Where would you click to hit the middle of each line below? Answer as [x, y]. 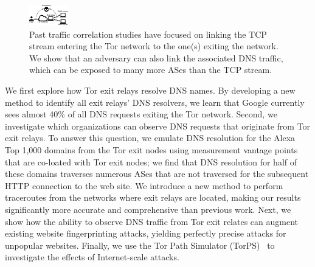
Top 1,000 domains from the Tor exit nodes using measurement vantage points [151, 149]
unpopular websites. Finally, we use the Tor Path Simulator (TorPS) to [140, 245]
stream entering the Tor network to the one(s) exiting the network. [154, 46]
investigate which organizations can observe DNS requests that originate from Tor [158, 126]
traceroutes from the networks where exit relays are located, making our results [153, 197]
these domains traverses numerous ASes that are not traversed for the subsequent [157, 174]
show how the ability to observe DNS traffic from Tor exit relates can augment [152, 221]
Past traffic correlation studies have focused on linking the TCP [148, 34]
